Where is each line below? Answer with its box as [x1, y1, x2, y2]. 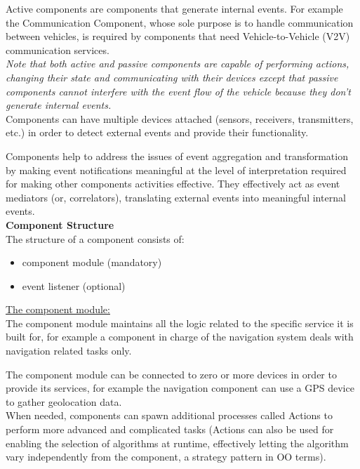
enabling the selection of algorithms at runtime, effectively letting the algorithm [6, 435, 349, 450]
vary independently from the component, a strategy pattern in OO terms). [6, 449, 326, 464]
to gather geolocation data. [6, 394, 122, 409]
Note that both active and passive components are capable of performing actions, [6, 56, 349, 71]
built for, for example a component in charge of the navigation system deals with [6, 329, 354, 344]
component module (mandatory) [22, 255, 162, 270]
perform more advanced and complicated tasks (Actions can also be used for [6, 422, 334, 437]
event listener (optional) [22, 278, 126, 293]
